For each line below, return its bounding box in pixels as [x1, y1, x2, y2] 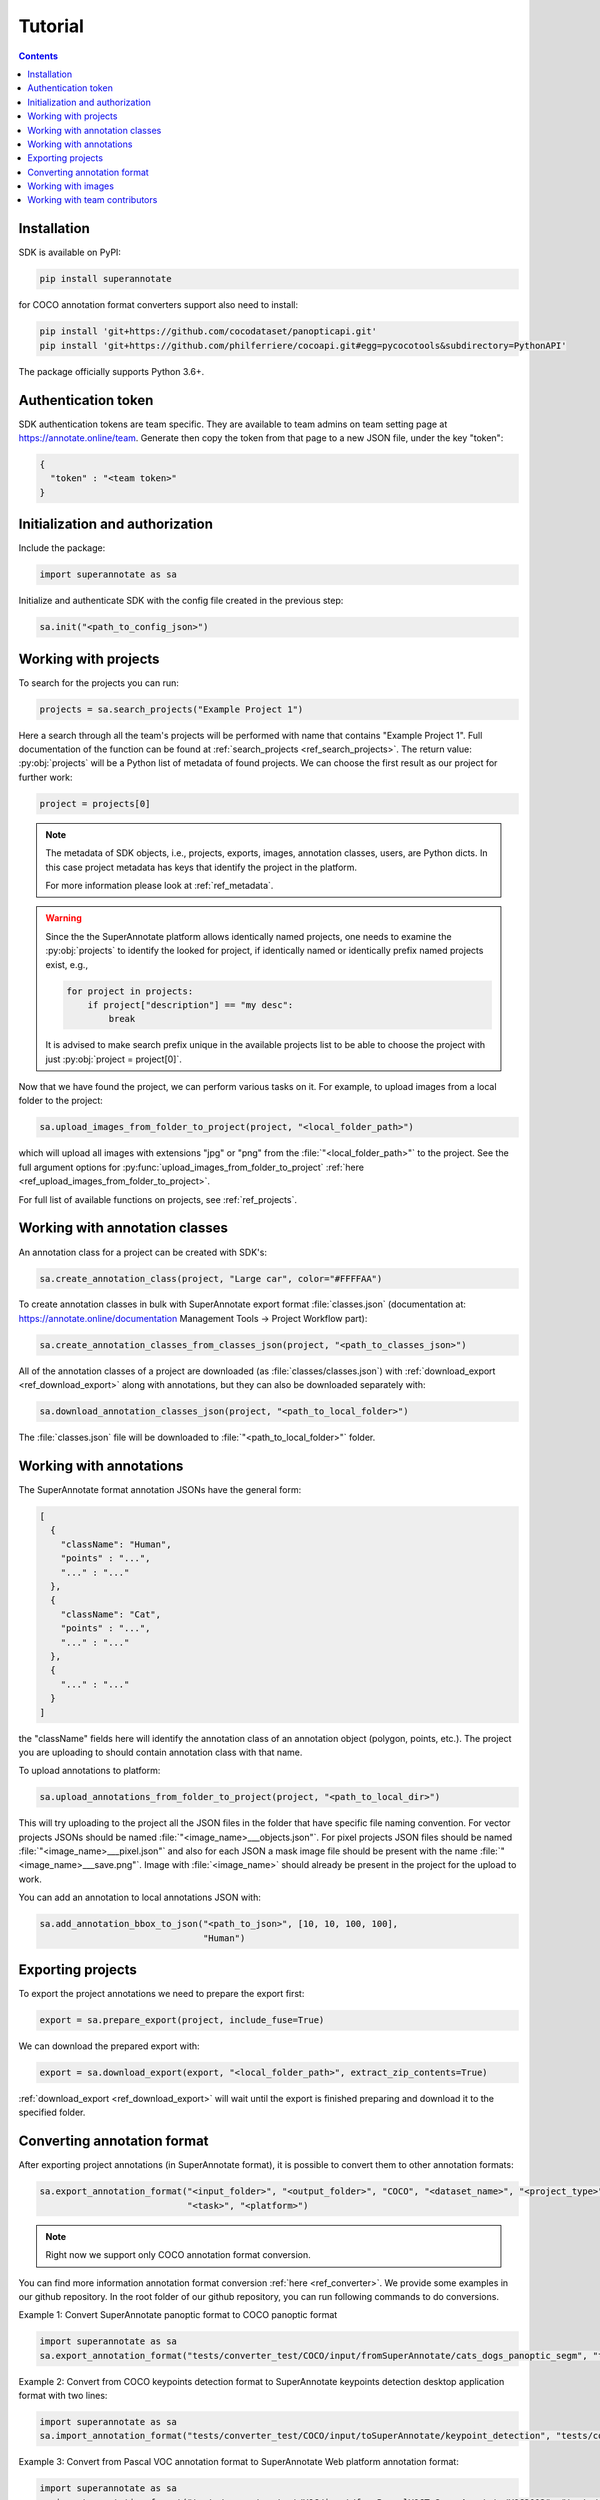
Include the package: [18, 542, 106, 554]
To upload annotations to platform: [18, 1765, 161, 1777]
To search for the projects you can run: [18, 676, 179, 689]
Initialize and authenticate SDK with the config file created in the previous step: [18, 595, 344, 607]
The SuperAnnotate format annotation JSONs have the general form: [18, 1484, 302, 1496]
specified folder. [18, 2106, 86, 2119]
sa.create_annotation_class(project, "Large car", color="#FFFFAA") [39, 1273, 383, 1284]
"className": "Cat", [60, 1608, 162, 1620]
